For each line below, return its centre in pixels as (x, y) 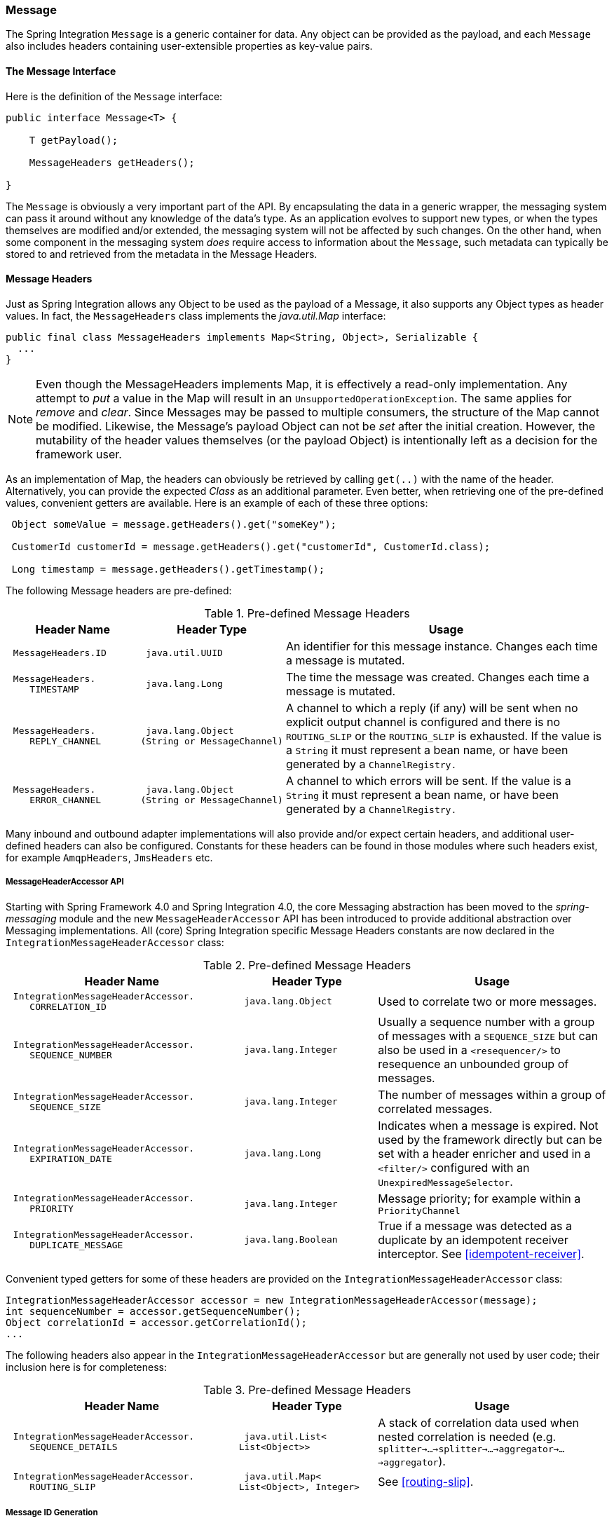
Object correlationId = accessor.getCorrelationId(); (156, 1322)
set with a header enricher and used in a (484, 1153)
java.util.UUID (184, 653)
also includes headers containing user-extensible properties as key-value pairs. (189, 46)
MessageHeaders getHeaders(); (112, 162)
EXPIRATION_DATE (71, 1159)
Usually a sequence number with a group (486, 1022)
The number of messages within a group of (492, 1094)
